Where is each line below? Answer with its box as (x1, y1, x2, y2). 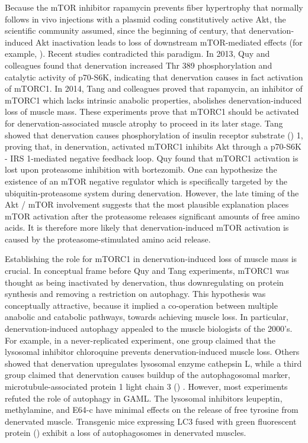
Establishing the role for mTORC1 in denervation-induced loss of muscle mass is (5, 253, 297, 265)
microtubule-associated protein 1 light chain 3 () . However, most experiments (5, 380, 288, 392)
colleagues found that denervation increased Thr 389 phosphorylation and (5, 59, 272, 71)
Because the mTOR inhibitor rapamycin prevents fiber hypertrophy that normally (5, 1, 303, 13)
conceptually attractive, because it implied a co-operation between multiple (5, 299, 278, 311)
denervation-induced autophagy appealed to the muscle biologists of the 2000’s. (5, 322, 293, 335)
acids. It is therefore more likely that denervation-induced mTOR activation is (5, 221, 289, 234)
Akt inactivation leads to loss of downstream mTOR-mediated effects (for (36, 35, 303, 48)
